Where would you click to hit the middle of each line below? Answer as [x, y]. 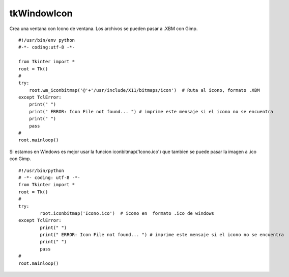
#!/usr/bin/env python [47, 40]
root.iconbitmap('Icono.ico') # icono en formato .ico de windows [127, 213]
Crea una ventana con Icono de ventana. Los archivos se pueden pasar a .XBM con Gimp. [104, 29]
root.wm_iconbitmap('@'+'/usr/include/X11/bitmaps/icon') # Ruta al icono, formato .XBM [144, 90]
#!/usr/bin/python [41, 170]
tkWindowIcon [41, 13]
